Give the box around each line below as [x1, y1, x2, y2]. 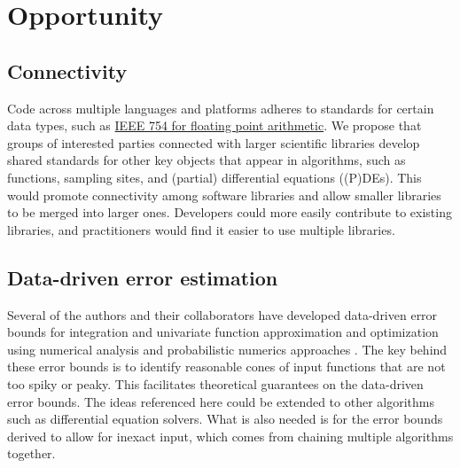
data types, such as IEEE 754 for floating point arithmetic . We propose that [7, 116, 422, 135]
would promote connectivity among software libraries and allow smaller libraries [7, 185, 441, 204]
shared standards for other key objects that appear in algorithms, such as [7, 151, 406, 169]
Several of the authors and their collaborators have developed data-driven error [7, 305, 438, 324]
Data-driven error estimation [7, 263, 278, 291]
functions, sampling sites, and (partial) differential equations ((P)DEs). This [7, 168, 422, 186]
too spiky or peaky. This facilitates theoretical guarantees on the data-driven [7, 374, 424, 393]
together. [7, 444, 56, 463]
